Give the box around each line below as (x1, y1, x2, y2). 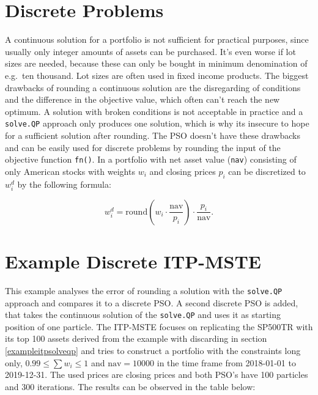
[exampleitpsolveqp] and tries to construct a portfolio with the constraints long (5, 344, 301, 356)
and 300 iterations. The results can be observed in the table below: (5, 380, 256, 393)
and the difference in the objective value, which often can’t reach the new (5, 93, 280, 106)
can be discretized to (228, 164, 306, 177)
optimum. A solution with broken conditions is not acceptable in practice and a (5, 105, 303, 117)
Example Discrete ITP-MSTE (5, 248, 261, 273)
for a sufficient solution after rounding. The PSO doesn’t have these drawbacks (5, 128, 300, 141)
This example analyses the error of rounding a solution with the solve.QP (5, 284, 283, 297)
